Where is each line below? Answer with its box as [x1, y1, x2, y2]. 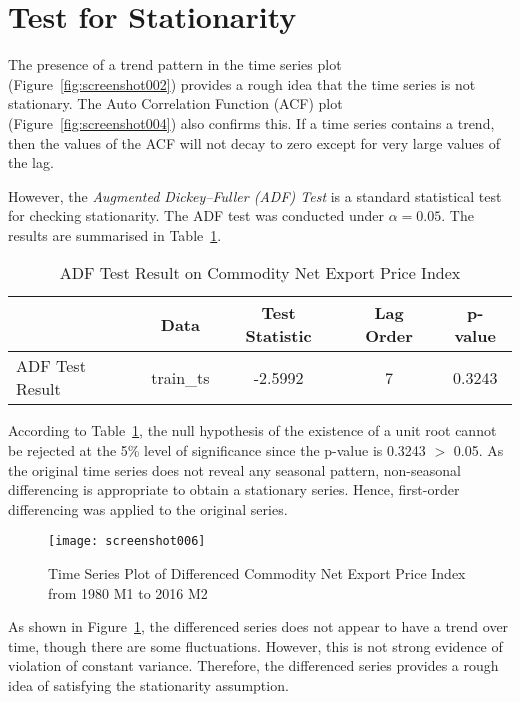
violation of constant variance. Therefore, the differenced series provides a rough [8, 655, 499, 676]
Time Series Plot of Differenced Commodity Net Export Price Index [48, 563, 466, 584]
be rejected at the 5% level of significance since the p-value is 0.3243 [8, 440, 426, 461]
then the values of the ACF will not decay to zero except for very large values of [8, 132, 501, 153]
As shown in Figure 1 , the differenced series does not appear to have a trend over [8, 616, 509, 637]
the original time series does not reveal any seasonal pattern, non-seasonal [8, 459, 461, 480]
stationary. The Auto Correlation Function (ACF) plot [8, 93, 343, 114]
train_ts [151, 365, 210, 389]
